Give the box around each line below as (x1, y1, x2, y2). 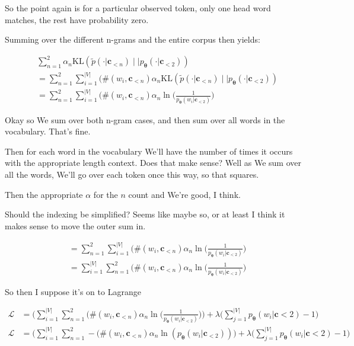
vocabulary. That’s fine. (5, 125, 91, 137)
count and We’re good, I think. (128, 188, 241, 200)
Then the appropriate (5, 188, 83, 200)
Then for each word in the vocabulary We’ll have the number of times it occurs (5, 145, 293, 157)
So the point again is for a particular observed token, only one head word (5, 2, 271, 14)
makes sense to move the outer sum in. (5, 219, 146, 232)
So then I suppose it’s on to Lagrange (5, 285, 141, 297)
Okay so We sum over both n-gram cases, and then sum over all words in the (5, 113, 285, 126)
